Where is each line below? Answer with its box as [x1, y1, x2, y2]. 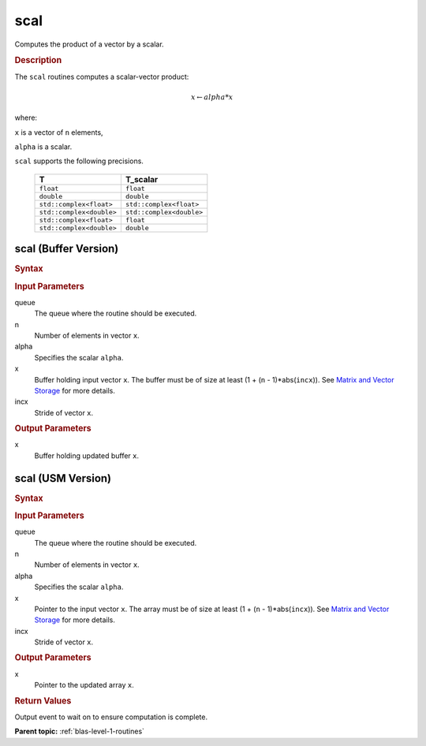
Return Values [14, 695, 72, 706]
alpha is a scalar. [14, 142, 73, 151]
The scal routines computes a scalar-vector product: [14, 72, 189, 81]
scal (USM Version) [14, 472, 112, 485]
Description [14, 55, 62, 66]
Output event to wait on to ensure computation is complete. [14, 712, 208, 722]
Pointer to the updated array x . [34, 681, 134, 690]
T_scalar [125, 173, 159, 185]
